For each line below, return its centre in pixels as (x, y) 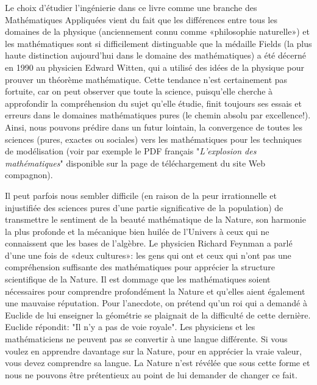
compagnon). (29, 175)
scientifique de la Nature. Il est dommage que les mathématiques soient (138, 279)
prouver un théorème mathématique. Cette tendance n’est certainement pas (146, 79)
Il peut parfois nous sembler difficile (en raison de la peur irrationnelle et (141, 195)
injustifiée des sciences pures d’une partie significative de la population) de (144, 207)
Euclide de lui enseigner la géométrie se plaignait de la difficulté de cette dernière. (158, 315)
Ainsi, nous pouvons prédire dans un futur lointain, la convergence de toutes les (154, 127)
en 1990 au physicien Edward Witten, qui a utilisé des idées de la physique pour (155, 67)
